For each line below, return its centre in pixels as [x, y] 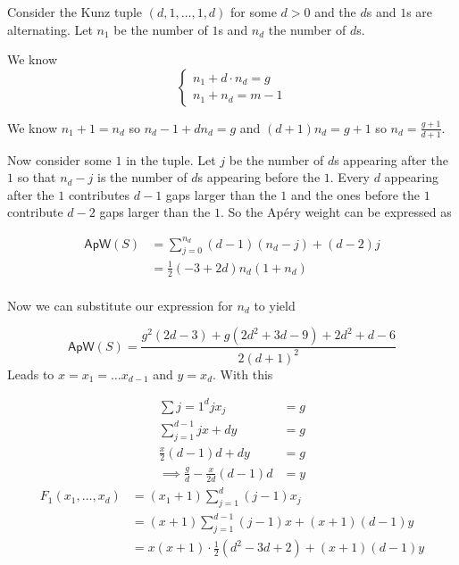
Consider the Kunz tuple [75, 12]
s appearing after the [391, 159]
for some [254, 12]
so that [37, 177]
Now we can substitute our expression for [120, 305]
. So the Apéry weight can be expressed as [336, 212]
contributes [99, 194]
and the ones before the [355, 194]
